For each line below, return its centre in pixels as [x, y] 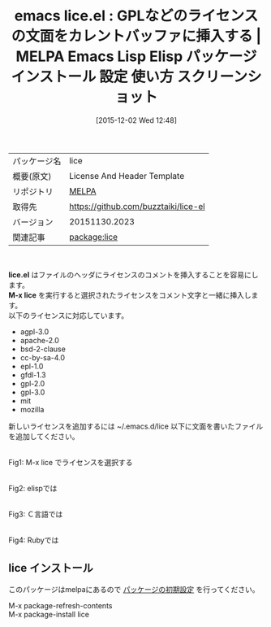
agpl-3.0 [34, 331]
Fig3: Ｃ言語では [36, 514]
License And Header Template [127, 176]
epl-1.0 [32, 366]
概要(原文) [32, 176]
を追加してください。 [44, 436]
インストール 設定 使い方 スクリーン [129, 77]
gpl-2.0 [32, 383]
